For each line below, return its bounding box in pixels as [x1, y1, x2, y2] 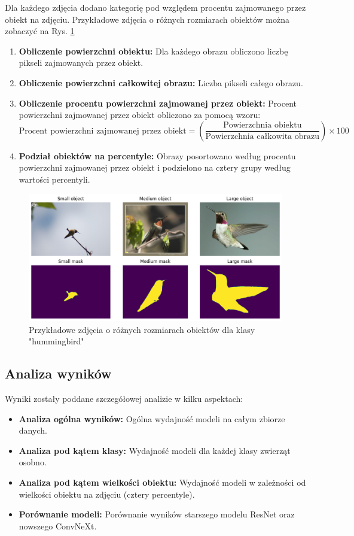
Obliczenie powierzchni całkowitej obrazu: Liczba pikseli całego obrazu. [19, 76, 303, 89]
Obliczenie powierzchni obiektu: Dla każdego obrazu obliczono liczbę [19, 44, 288, 57]
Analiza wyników [5, 364, 112, 383]
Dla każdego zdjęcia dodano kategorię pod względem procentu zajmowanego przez [5, 1, 306, 13]
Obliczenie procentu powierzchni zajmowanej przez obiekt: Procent [19, 96, 297, 109]
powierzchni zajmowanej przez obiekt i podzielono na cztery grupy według [19, 161, 291, 174]
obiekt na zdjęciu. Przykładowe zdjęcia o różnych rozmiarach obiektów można [5, 13, 289, 25]
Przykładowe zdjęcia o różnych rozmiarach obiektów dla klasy [29, 323, 255, 335]
